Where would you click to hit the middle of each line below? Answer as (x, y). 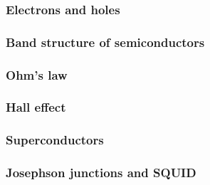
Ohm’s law (37, 74)
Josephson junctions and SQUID (101, 173)
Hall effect (36, 107)
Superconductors (55, 140)
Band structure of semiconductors (105, 42)
